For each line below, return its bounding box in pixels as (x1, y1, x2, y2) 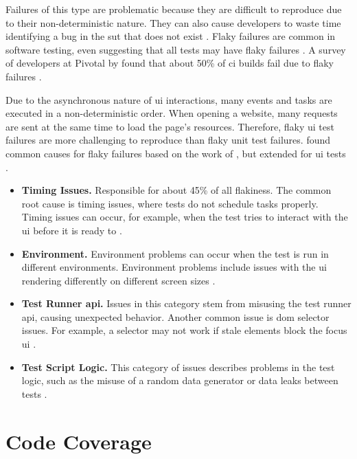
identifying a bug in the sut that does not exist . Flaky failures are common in (5, 29, 336, 43)
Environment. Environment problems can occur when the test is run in (21, 246, 329, 260)
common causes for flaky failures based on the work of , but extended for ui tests (5, 146, 346, 160)
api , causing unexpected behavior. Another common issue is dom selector (21, 309, 330, 324)
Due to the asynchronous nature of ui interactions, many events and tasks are (5, 92, 332, 107)
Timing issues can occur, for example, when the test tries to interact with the (21, 210, 348, 224)
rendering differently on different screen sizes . (21, 273, 216, 287)
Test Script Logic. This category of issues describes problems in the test (21, 359, 335, 374)
